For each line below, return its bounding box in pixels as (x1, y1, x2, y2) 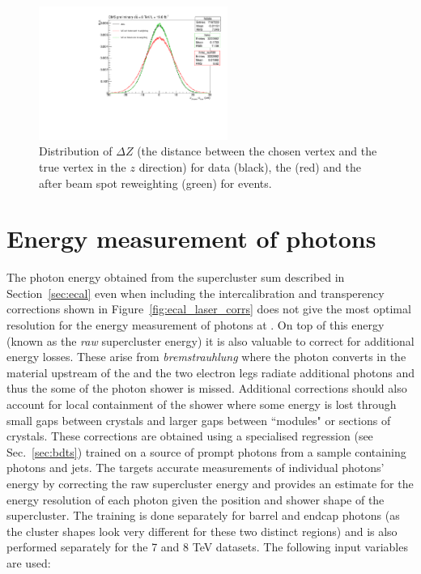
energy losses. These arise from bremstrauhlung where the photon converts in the (6, 348, 406, 365)
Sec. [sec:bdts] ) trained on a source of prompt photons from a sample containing (6, 443, 406, 460)
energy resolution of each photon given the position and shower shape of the (6, 491, 385, 508)
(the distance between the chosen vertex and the (137, 142, 377, 159)
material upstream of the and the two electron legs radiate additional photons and (6, 364, 415, 381)
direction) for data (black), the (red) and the (138, 158, 361, 175)
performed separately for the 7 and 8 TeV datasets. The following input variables (6, 538, 408, 555)
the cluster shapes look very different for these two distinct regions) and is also (6, 522, 398, 539)
